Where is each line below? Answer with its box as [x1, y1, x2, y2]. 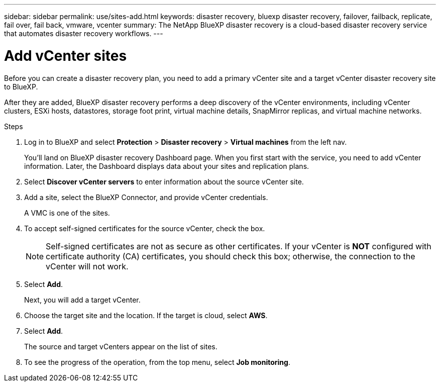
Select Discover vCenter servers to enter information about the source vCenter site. [24, 177, 304, 186]
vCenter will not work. [46, 261, 129, 271]
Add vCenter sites [4, 47, 127, 64]
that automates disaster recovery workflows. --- [4, 29, 163, 38]
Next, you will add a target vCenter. [24, 295, 141, 304]
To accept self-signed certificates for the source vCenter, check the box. [24, 224, 265, 233]
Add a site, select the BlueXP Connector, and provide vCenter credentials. [24, 192, 268, 202]
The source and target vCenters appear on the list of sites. [24, 342, 217, 351]
